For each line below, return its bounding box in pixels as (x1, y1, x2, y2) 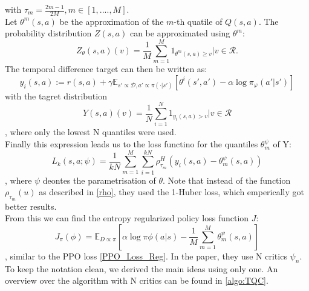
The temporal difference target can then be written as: (5, 62, 207, 75)
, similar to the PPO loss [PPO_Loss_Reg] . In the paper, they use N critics (5, 249, 287, 262)
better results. (5, 199, 57, 212)
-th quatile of (174, 15, 223, 27)
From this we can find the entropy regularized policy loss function (5, 212, 249, 224)
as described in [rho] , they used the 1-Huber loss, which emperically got (39, 186, 304, 198)
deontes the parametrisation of (42, 173, 156, 186)
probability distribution (5, 27, 92, 39)
